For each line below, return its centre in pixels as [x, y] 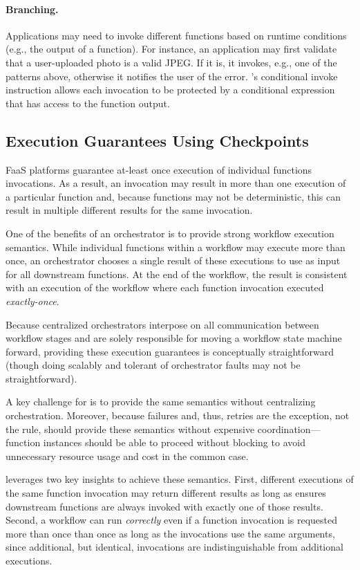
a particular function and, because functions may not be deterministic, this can [173, 196]
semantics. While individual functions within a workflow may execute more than [176, 247]
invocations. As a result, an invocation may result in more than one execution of [176, 183]
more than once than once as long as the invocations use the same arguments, [170, 533]
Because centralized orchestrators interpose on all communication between [162, 324]
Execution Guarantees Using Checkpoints [157, 140]
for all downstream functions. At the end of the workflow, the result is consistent [177, 274]
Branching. [32, 9]
